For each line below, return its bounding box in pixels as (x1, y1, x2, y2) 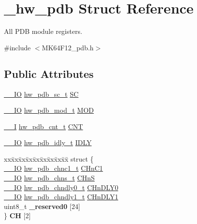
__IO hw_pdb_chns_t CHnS (4, 173, 95, 183)
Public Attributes (4, 66, 94, 81)
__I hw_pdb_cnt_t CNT (4, 121, 83, 131)
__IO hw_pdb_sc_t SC (4, 89, 79, 99)
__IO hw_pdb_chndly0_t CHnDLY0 (4, 182, 119, 192)
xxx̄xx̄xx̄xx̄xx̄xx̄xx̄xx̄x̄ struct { (4, 153, 94, 164)
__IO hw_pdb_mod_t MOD (4, 105, 94, 115)
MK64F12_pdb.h (42, 42, 94, 52)
